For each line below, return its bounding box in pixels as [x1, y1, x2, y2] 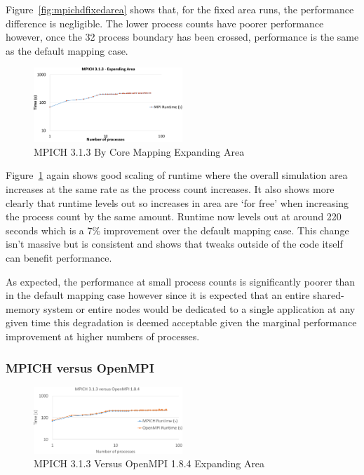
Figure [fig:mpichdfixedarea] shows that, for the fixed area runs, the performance [6, 2, 354, 16]
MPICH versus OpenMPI [6, 359, 154, 376]
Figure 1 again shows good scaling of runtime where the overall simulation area [6, 168, 348, 182]
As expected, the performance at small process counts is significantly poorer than [6, 274, 356, 288]
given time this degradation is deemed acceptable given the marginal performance [6, 315, 357, 330]
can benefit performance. [6, 250, 112, 265]
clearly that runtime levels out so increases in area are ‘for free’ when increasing [6, 195, 349, 210]
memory [6, 301, 41, 316]
